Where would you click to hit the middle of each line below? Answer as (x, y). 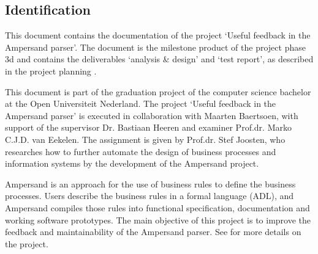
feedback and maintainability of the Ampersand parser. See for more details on (153, 232)
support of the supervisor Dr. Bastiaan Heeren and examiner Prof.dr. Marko (148, 127)
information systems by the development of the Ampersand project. (132, 163)
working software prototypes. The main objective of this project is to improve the (158, 220)
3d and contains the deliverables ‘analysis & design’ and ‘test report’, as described (159, 59)
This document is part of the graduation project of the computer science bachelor (158, 91)
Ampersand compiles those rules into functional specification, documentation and (157, 207)
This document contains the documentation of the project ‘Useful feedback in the (158, 35)
